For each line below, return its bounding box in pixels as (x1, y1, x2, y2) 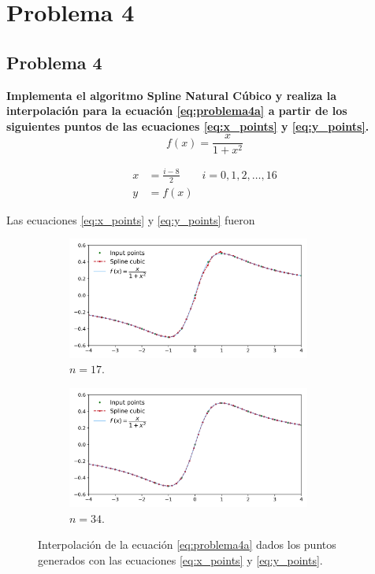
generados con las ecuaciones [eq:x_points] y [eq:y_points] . (38, 551, 323, 568)
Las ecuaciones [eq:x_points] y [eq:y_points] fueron (6, 211, 255, 228)
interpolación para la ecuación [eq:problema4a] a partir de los (6, 102, 347, 119)
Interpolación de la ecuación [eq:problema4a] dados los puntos (38, 536, 336, 553)
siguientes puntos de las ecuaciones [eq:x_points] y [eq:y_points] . (6, 117, 369, 134)
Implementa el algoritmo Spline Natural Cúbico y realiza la (6, 87, 337, 103)
